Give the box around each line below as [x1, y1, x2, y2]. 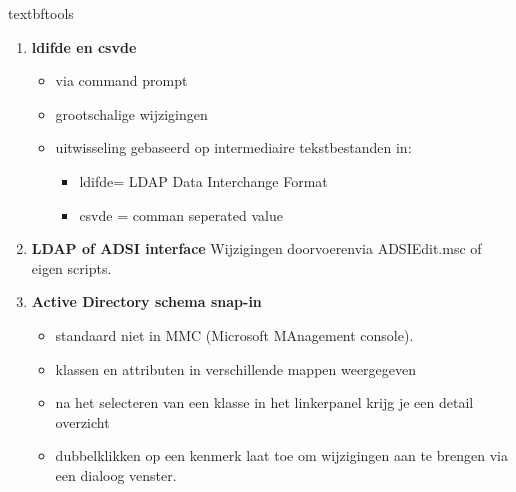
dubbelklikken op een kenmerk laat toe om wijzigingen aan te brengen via [55, 445, 508, 466]
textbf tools [8, 3, 74, 23]
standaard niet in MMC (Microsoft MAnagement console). [55, 324, 414, 345]
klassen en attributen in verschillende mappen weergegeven [55, 358, 417, 379]
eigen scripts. [31, 257, 112, 278]
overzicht [55, 411, 110, 432]
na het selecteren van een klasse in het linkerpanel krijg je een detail [55, 392, 474, 413]
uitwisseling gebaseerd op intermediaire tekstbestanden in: [55, 137, 412, 158]
